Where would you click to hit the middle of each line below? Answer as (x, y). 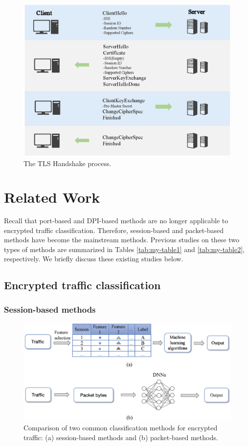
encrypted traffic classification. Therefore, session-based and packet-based (114, 230)
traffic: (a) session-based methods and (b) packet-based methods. (121, 437)
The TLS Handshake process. (68, 163)
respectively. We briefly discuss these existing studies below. (94, 259)
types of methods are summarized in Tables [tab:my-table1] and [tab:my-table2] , (124, 249)
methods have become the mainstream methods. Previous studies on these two (122, 240)
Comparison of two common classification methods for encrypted (121, 428)
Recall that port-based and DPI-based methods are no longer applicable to (116, 220)
